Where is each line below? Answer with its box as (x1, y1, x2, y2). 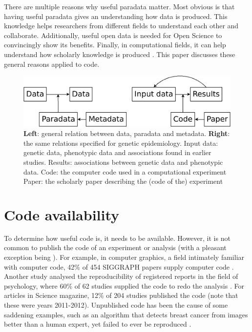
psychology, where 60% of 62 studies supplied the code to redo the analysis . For (4, 280, 244, 291)
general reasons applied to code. (4, 59, 100, 69)
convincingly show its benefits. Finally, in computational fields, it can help (4, 39, 226, 50)
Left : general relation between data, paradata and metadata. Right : (23, 128, 230, 138)
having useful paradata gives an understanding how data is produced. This (4, 11, 228, 21)
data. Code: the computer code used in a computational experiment (23, 166, 227, 176)
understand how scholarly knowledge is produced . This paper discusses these (4, 49, 235, 59)
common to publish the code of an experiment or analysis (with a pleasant (4, 242, 227, 253)
